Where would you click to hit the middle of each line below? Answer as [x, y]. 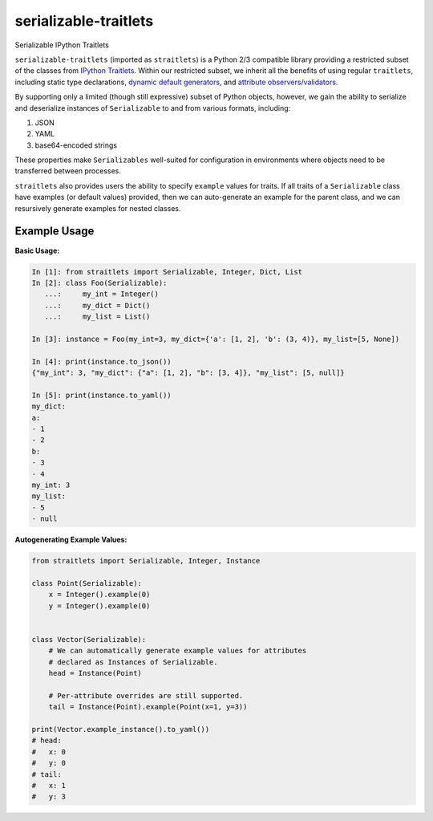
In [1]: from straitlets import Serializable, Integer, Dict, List [167, 272]
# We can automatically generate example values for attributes [178, 651]
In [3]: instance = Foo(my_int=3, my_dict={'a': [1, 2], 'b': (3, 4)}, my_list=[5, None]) [216, 339]
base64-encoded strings [76, 145]
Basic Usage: [37, 250]
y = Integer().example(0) [99, 606]
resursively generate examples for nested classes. [98, 208]
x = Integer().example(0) [99, 595]
